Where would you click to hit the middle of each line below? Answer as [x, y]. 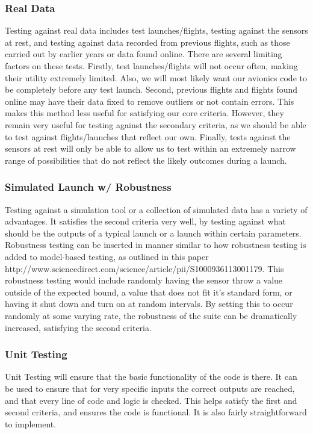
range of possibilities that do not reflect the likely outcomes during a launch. [146, 160]
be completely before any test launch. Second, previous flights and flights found [151, 89]
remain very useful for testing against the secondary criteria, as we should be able [156, 124]
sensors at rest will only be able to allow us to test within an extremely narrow [150, 148]
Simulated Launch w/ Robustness [88, 187]
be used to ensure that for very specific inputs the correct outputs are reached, [150, 388]
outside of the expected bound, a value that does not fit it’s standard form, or [149, 292]
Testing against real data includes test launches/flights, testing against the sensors [156, 30]
